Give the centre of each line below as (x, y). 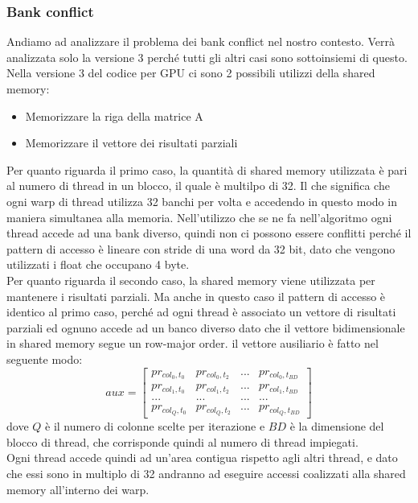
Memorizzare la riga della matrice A (114, 115)
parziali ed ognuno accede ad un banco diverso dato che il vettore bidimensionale (206, 327)
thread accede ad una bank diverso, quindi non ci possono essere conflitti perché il (209, 233)
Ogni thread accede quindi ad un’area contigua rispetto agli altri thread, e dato (202, 458)
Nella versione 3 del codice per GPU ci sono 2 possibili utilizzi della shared (191, 73)
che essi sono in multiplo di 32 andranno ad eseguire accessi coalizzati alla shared (206, 473)
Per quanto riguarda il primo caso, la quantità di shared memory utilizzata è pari (207, 169)
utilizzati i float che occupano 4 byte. (98, 264)
